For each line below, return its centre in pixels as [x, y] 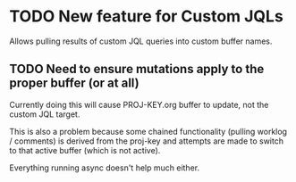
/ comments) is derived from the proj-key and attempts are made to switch [147, 141]
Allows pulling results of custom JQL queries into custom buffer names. [141, 41]
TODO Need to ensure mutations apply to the [137, 69]
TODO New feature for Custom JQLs [146, 17]
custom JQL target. [45, 114]
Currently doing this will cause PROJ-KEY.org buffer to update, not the [139, 104]
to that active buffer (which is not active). [85, 150]
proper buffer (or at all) [75, 83]
